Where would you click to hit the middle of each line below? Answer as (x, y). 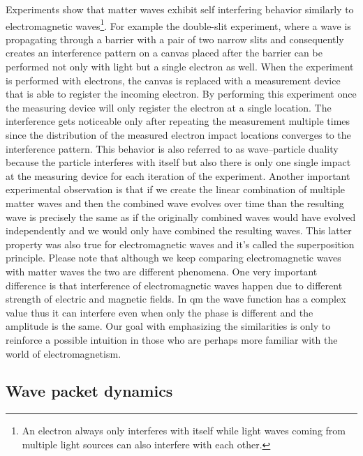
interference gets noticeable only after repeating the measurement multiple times (178, 121)
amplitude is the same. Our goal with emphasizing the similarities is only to (168, 326)
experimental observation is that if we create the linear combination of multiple (176, 189)
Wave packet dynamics (89, 391)
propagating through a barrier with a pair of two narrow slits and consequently (175, 39)
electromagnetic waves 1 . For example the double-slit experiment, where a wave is (178, 24)
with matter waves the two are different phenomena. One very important (162, 271)
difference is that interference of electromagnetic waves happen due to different (174, 285)
